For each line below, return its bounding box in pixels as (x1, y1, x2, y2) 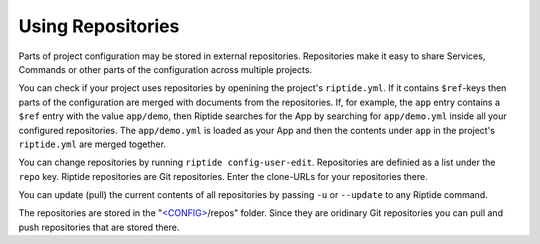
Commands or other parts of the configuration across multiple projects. (18, 63, 313, 75)
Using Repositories (18, 15, 180, 37)
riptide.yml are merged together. (18, 138, 167, 150)
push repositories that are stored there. (18, 221, 180, 233)
